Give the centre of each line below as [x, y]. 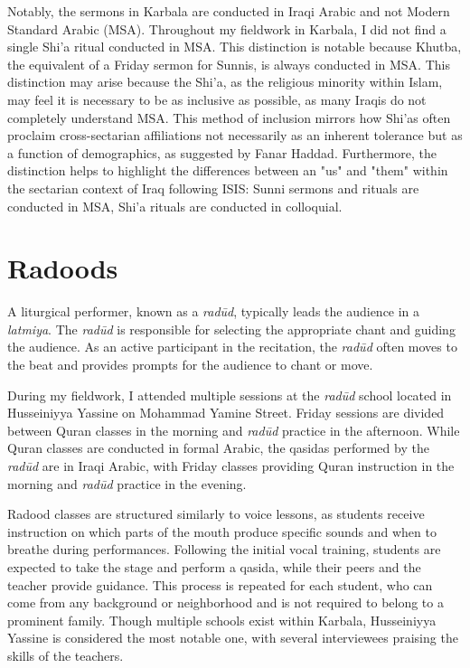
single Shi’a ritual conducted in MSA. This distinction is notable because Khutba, [235, 47]
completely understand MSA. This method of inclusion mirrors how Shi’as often [229, 117]
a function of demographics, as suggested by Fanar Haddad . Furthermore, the [222, 152]
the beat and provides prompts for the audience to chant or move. [190, 365]
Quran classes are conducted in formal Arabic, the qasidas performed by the [218, 448]
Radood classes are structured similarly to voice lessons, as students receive [216, 514]
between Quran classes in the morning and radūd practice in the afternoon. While [234, 430]
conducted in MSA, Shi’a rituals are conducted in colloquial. [175, 206]
